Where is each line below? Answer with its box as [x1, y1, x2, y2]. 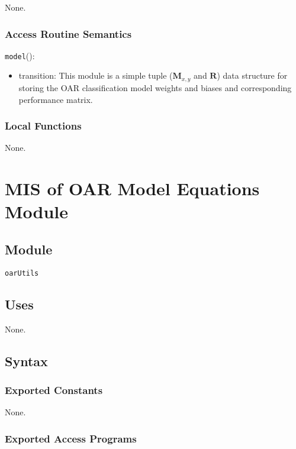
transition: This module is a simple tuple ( [18, 69, 173, 82]
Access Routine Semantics [5, 26, 132, 41]
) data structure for [217, 69, 288, 82]
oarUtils [5, 269, 39, 277]
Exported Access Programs [5, 431, 137, 445]
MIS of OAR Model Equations [5, 176, 260, 201]
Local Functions [5, 118, 82, 133]
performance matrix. [18, 93, 93, 105]
